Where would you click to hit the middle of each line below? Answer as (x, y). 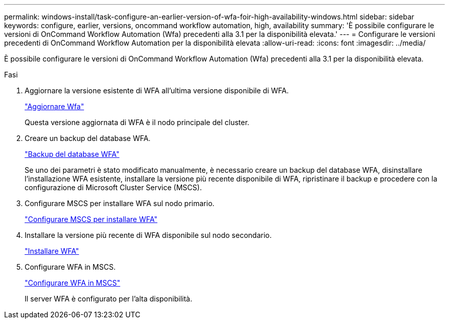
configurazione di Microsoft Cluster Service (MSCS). (113, 187)
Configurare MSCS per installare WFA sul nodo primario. (120, 203)
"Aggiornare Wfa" (54, 106)
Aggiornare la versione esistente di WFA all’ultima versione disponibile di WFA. (157, 90)
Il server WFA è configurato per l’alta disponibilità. (108, 299)
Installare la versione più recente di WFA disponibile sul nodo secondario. (148, 235)
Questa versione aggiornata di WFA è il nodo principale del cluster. (137, 122)
